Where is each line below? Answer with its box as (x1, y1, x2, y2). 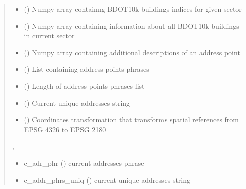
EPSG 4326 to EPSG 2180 (24, 124, 106, 134)
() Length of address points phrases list (24, 80, 145, 91)
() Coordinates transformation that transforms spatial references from (24, 114, 239, 125)
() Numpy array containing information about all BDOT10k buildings (24, 20, 239, 31)
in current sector (24, 30, 75, 41)
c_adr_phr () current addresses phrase (24, 157, 144, 168)
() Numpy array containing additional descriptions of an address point (24, 47, 240, 57)
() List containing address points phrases (24, 64, 149, 74)
